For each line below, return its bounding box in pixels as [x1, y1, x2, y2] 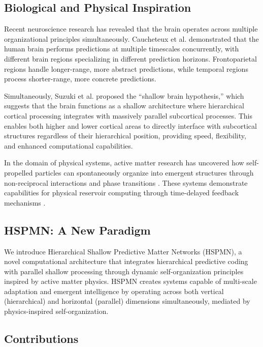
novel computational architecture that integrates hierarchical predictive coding [4, 256, 248, 267]
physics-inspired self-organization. [4, 306, 109, 316]
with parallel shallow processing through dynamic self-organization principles [4, 266, 244, 276]
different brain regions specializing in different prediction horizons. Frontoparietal [4, 53, 257, 64]
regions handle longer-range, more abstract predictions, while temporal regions [4, 63, 248, 74]
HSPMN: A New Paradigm [4, 222, 151, 238]
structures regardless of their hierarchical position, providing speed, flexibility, [4, 130, 246, 141]
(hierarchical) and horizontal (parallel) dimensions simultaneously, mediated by [4, 296, 250, 306]
